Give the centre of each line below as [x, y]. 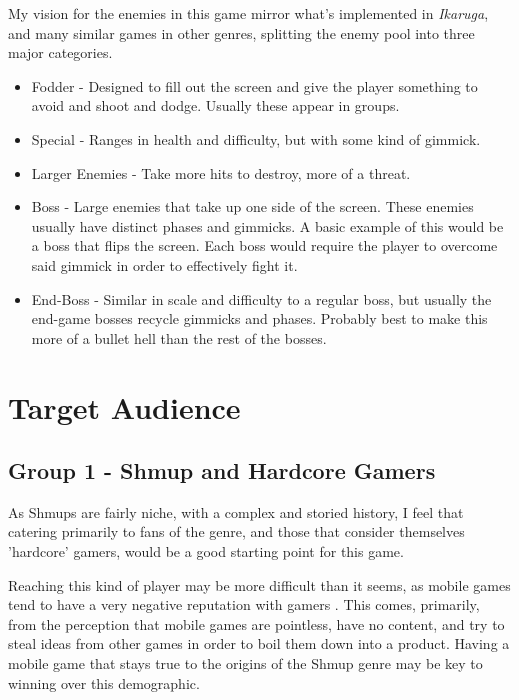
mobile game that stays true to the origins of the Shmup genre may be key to [245, 663]
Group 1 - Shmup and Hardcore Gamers [222, 470]
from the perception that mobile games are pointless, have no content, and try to [256, 623]
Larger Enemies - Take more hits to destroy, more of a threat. [221, 172]
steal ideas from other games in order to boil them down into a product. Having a [259, 643]
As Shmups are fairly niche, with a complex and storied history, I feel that [236, 511]
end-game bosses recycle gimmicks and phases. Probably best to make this [259, 318]
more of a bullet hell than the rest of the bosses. [179, 337]
